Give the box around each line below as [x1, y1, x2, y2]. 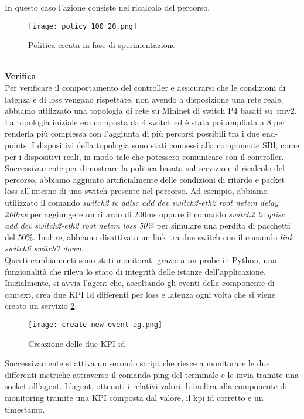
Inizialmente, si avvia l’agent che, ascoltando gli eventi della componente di [5, 277, 275, 289]
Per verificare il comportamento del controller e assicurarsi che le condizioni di [5, 81, 286, 94]
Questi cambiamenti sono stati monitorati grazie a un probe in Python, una [5, 253, 277, 265]
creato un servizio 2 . [5, 299, 77, 312]
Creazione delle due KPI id [28, 337, 125, 349]
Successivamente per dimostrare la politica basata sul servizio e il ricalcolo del [5, 162, 285, 174]
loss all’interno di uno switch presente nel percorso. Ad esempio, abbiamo [5, 185, 268, 197]
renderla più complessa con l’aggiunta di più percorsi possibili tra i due [5, 127, 260, 139]
